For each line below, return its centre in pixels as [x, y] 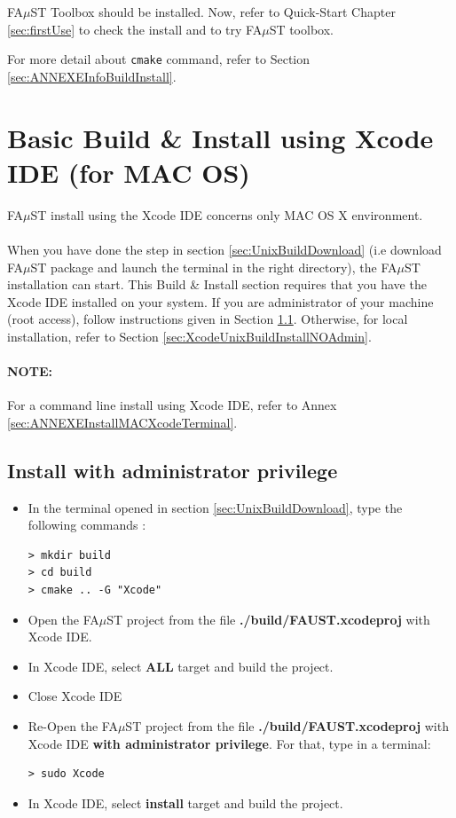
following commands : [87, 525]
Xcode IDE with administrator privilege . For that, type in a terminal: [229, 743]
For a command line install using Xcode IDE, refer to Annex [172, 405]
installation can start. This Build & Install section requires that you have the [217, 284]
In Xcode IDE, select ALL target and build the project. [181, 666]
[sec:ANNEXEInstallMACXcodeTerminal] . [122, 422]
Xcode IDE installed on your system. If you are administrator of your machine [220, 301]
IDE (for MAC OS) [129, 172]
